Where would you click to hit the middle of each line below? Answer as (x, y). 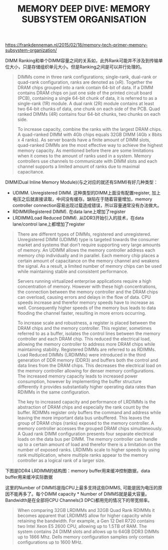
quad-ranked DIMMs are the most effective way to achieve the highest (90, 145)
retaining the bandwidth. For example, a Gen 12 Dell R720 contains (86, 521)
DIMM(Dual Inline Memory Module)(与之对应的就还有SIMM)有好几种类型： (82, 182)
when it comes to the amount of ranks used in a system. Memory (84, 156)
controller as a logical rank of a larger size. (61, 461)
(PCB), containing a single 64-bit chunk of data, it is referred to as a (87, 98)
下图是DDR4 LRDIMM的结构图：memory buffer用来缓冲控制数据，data (78, 471)
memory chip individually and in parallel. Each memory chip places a (88, 256)
